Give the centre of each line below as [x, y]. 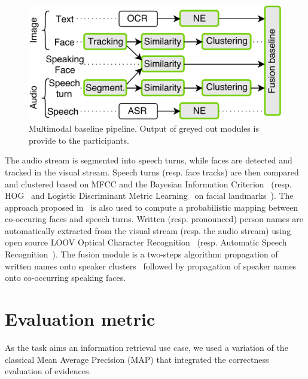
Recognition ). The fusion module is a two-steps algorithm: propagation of [141, 254]
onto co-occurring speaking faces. [65, 278]
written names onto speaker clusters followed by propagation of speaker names [151, 266]
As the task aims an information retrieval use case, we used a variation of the [147, 347]
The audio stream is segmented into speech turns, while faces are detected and [149, 160]
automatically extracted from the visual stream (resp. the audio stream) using [148, 230]
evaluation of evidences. [48, 371]
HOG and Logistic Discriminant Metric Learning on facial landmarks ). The [149, 195]
